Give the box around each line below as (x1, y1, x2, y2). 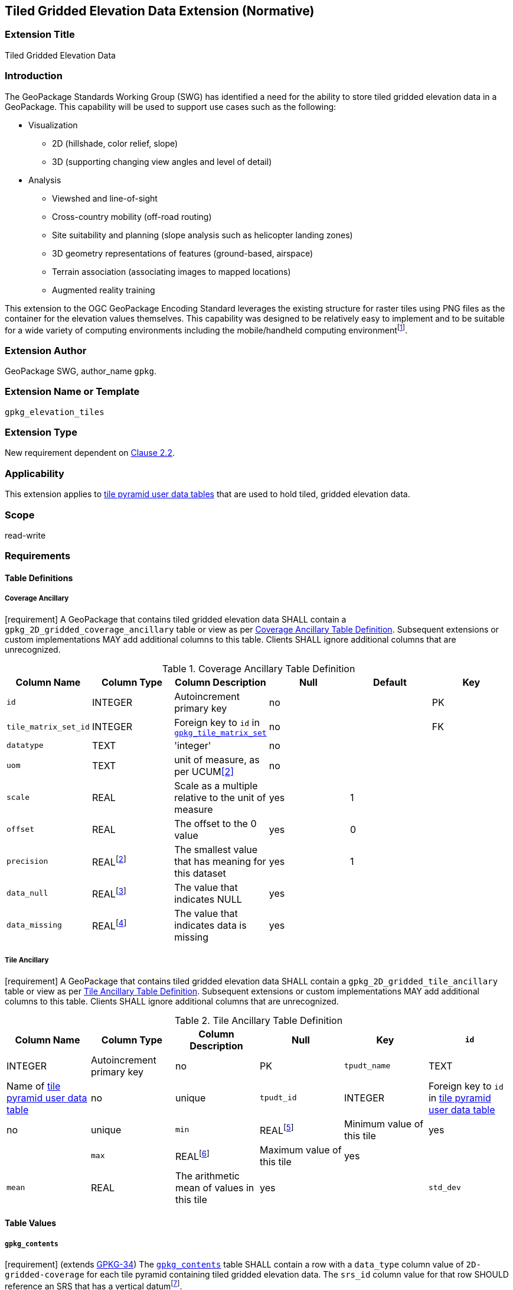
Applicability (5, 467, 64, 479)
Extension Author (5, 344, 87, 356)
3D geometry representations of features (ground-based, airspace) (52, 248, 313, 258)
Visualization (28, 119, 78, 130)
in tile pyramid (428, 1091, 491, 1104)
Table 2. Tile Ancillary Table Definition (174, 1014, 343, 1026)
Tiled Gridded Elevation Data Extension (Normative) (5, 4, 315, 18)
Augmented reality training (52, 284, 155, 295)
